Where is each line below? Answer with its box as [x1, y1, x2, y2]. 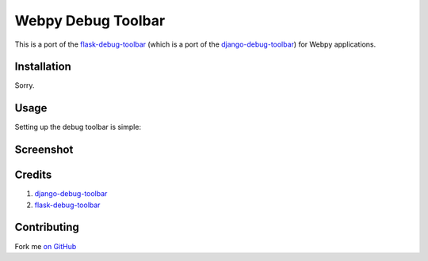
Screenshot [14, 143, 74, 157]
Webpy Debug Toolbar [14, 12, 166, 29]
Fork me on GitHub [14, 241, 77, 251]
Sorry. [14, 81, 35, 90]
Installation [14, 60, 71, 74]
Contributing [14, 221, 79, 234]
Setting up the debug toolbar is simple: [14, 123, 142, 132]
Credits [14, 168, 52, 182]
